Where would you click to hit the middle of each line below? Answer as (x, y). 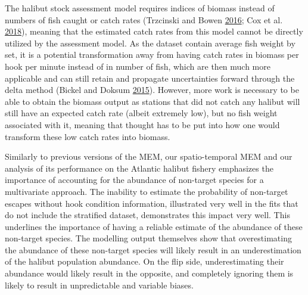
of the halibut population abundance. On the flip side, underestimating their (144, 261)
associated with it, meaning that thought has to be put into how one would (142, 124)
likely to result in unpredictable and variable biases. (99, 285)
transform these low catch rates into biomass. (88, 136)
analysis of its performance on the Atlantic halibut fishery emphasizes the (139, 168)
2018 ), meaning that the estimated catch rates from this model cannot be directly (154, 31)
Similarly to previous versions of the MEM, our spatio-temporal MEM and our (149, 156)
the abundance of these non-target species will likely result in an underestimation (153, 249)
